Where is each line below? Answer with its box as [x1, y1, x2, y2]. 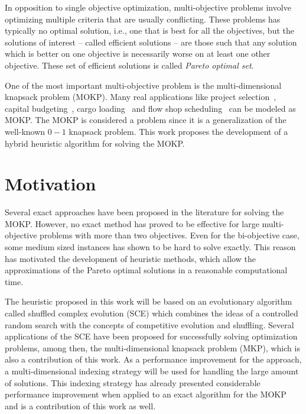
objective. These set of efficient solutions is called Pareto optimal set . [5, 59, 254, 71]
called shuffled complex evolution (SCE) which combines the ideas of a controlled [5, 307, 298, 319]
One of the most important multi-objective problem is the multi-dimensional [5, 79, 282, 91]
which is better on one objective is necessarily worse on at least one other [5, 47, 271, 60]
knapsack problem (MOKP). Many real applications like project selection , [5, 90, 276, 103]
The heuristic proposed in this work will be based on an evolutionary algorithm [5, 295, 292, 308]
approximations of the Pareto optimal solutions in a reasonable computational [5, 264, 288, 276]
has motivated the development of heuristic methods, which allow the [5, 252, 256, 264]
